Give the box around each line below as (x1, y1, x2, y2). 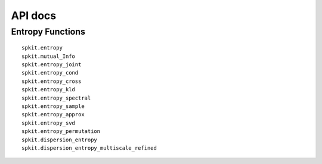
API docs (11, 9, 57, 22)
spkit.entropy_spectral (21, 94, 91, 101)
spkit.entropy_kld (21, 86, 76, 93)
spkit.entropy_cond (21, 69, 79, 76)
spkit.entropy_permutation (21, 128, 101, 135)
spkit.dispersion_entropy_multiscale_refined (21, 144, 157, 151)
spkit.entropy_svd (21, 119, 76, 126)
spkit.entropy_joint (21, 61, 82, 68)
